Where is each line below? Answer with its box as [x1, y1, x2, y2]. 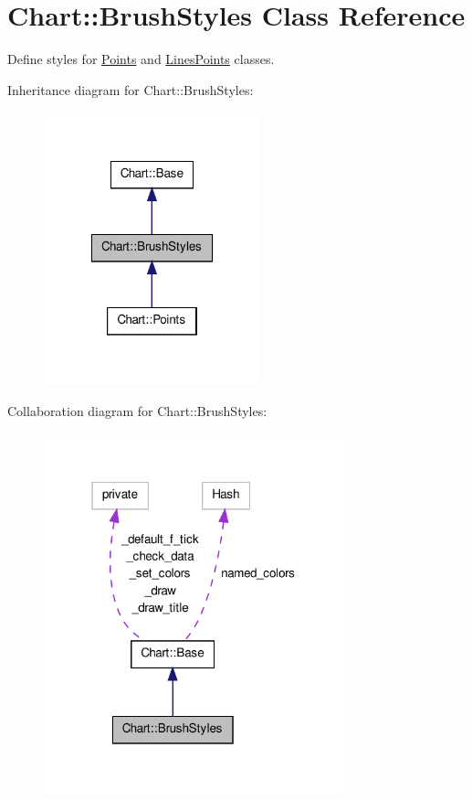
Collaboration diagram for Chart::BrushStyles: [7, 400, 267, 420]
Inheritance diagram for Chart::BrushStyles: [7, 80, 254, 99]
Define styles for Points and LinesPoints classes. [7, 49, 275, 69]
